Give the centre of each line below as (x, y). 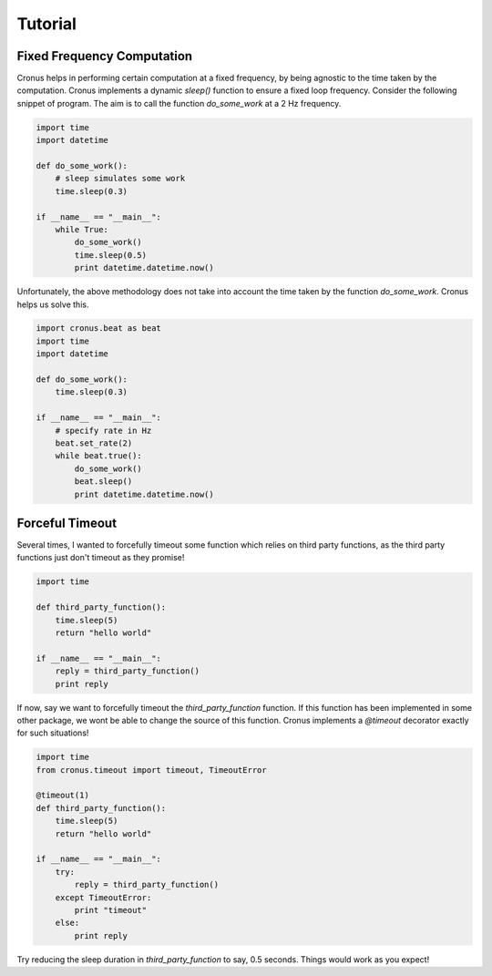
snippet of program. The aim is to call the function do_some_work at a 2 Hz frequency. (179, 103)
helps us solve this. (53, 304)
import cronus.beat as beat (98, 329)
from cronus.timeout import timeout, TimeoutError (152, 770)
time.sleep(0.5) (111, 255)
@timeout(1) (63, 796)
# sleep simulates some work (120, 179)
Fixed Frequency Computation (105, 56)
